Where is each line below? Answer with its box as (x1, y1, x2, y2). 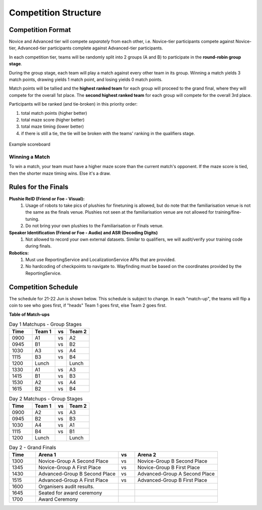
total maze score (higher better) (21, 117, 85, 123)
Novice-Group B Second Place (137, 458, 208, 464)
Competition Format (9, 26, 71, 34)
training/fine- (215, 209, 242, 215)
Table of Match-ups (9, 311, 50, 317)
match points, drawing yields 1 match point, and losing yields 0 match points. (9, 77, 163, 82)
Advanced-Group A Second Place (137, 470, 215, 477)
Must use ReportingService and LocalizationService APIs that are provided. (25, 257, 176, 263)
